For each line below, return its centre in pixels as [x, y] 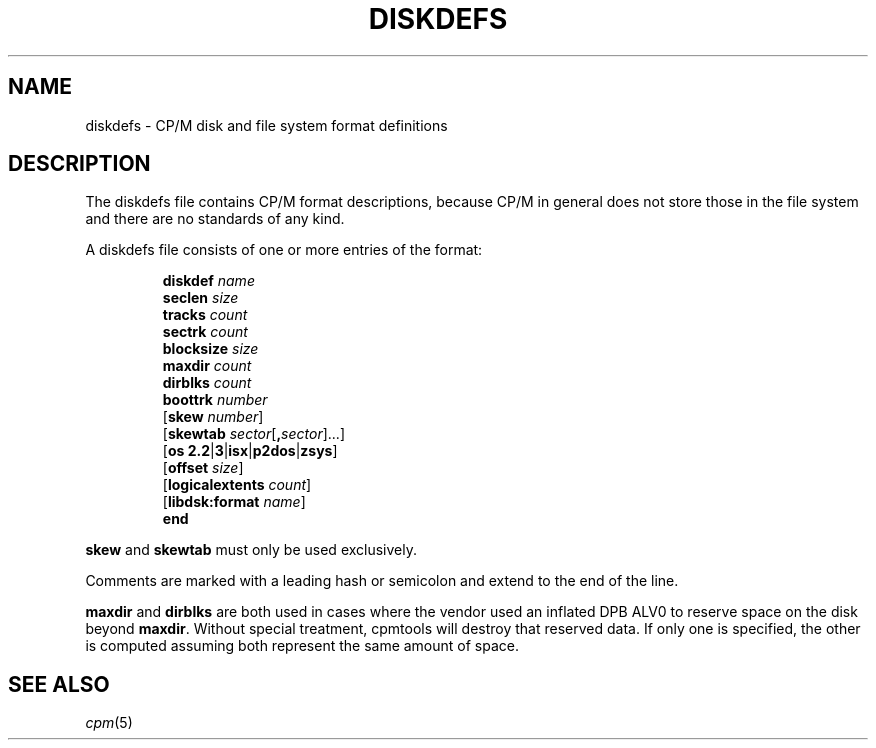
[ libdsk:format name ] [234, 502]
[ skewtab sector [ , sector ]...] [253, 434]
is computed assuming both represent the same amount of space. [302, 646]
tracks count [205, 315]
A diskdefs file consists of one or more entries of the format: [284, 250]
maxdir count [207, 366]
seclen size [200, 298]
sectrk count [205, 332]
